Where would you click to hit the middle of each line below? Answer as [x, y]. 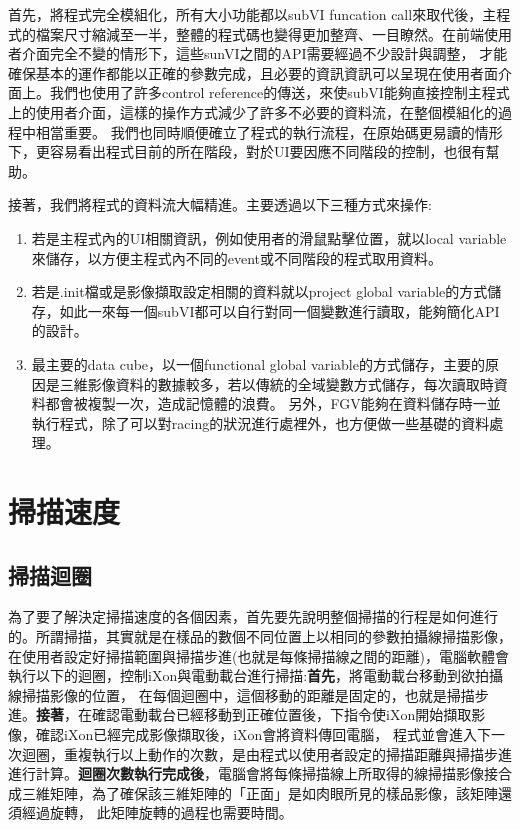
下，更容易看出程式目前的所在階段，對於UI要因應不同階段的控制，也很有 [247, 151]
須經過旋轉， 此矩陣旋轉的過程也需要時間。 [150, 812]
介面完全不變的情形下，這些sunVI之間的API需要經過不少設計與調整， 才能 [264, 53]
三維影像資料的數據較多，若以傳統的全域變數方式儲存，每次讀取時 [276, 383]
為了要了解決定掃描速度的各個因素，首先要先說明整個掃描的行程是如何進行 [253, 616]
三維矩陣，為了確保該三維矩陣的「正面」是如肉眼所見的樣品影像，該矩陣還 [266, 792]
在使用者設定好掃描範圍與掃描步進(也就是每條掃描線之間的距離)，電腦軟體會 [258, 655]
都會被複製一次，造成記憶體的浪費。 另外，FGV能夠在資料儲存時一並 [273, 403]
